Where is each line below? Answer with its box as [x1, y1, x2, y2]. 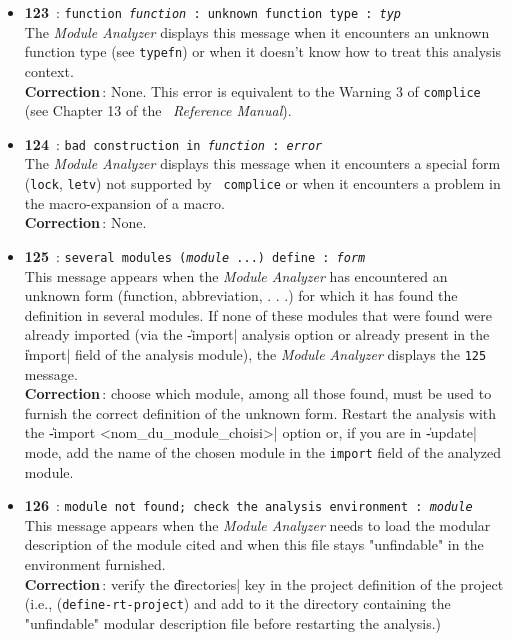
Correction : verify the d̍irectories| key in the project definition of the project [24, 573, 504, 594]
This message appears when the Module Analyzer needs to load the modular [24, 514, 491, 535]
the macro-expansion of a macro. [24, 192, 225, 213]
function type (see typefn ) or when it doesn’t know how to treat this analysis [24, 41, 502, 62]
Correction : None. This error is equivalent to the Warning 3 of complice [24, 80, 481, 101]
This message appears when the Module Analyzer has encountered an [24, 265, 448, 286]
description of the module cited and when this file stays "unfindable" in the [24, 534, 484, 555]
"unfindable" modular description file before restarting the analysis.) [24, 612, 442, 633]
